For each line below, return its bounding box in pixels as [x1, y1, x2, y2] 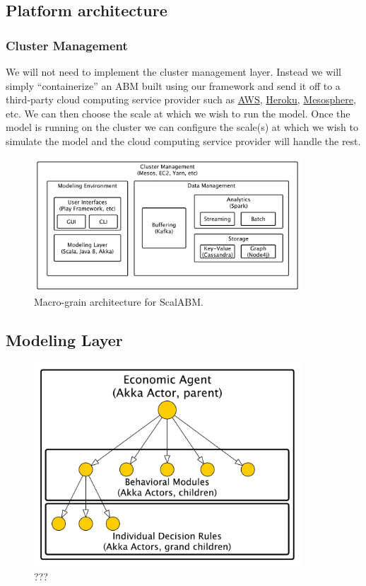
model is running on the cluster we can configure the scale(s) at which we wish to [6, 120, 358, 134]
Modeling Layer [6, 329, 123, 351]
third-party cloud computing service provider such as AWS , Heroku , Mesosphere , [6, 92, 356, 107]
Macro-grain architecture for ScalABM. [34, 294, 203, 309]
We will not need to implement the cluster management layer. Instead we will [6, 64, 342, 79]
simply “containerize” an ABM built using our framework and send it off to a [6, 78, 341, 93]
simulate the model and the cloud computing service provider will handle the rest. [6, 133, 361, 148]
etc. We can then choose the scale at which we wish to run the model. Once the [6, 105, 350, 120]
